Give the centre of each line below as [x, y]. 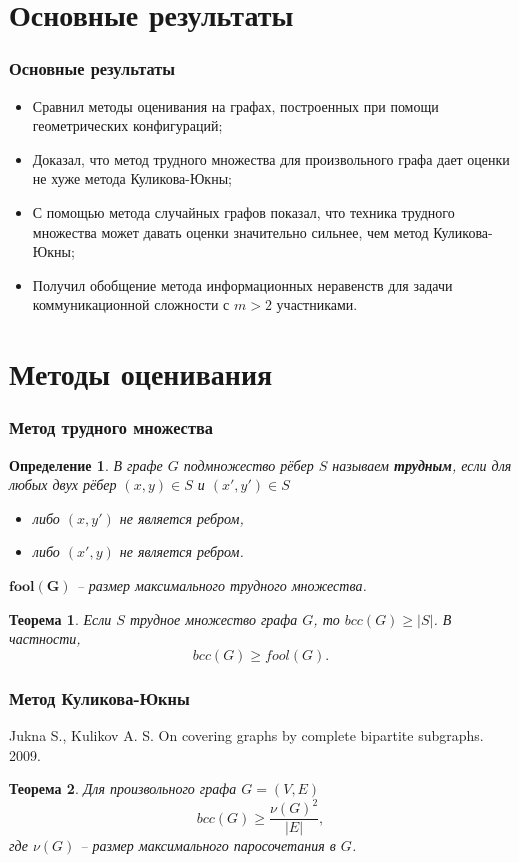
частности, [45, 638]
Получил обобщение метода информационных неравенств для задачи [242, 284]
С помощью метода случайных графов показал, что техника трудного [243, 211]
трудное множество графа [213, 618]
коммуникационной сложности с [131, 304]
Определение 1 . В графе [86, 464]
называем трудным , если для [422, 464]
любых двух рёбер [63, 484]
